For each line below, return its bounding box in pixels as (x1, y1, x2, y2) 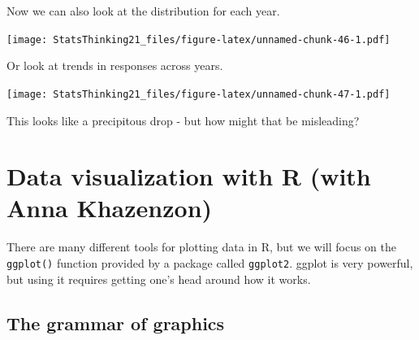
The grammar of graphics (6, 310, 225, 335)
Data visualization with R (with (6, 159, 371, 193)
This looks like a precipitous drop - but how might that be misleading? (6, 111, 360, 129)
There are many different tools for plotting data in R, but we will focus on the (6, 238, 397, 255)
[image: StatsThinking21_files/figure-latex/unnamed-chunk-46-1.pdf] (6, 33, 391, 46)
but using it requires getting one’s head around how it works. (6, 270, 311, 287)
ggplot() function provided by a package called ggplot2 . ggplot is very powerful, (6, 255, 413, 271)
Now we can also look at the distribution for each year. (6, 2, 280, 19)
